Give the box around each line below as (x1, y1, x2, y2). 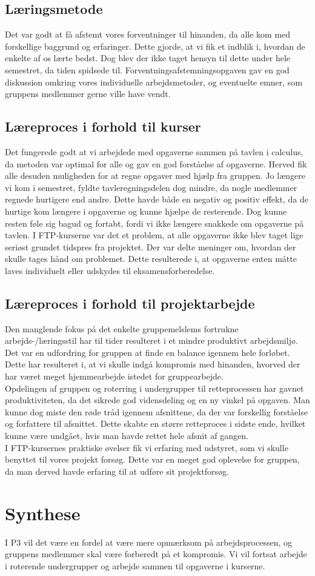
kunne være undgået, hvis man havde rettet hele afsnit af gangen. (5, 429, 248, 442)
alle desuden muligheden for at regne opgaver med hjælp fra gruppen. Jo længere (5, 169, 305, 182)
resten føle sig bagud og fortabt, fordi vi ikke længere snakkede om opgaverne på (5, 216, 304, 229)
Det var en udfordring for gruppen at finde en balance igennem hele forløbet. (5, 346, 290, 358)
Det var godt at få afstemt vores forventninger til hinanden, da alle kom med (5, 28, 291, 41)
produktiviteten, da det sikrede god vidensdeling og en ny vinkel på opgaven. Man (5, 393, 310, 406)
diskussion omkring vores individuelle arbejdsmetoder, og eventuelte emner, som (5, 75, 303, 88)
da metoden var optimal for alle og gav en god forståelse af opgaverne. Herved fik (5, 157, 307, 170)
